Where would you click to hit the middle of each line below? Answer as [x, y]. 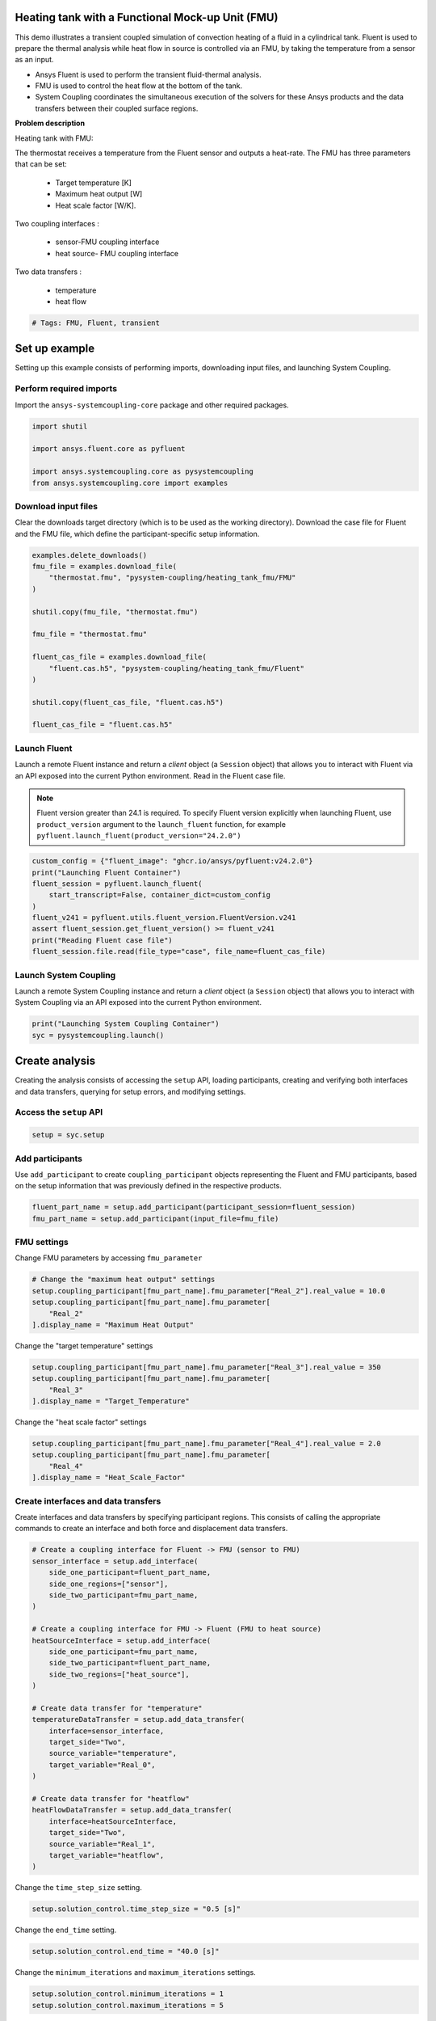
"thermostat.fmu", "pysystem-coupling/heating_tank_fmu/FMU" [172, 578]
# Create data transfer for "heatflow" [111, 1798]
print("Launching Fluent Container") [107, 872]
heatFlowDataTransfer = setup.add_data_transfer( [132, 1810]
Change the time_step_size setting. [79, 1888]
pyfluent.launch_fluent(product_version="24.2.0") [139, 836]
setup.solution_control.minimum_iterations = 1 [128, 1994]
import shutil [60, 426]
